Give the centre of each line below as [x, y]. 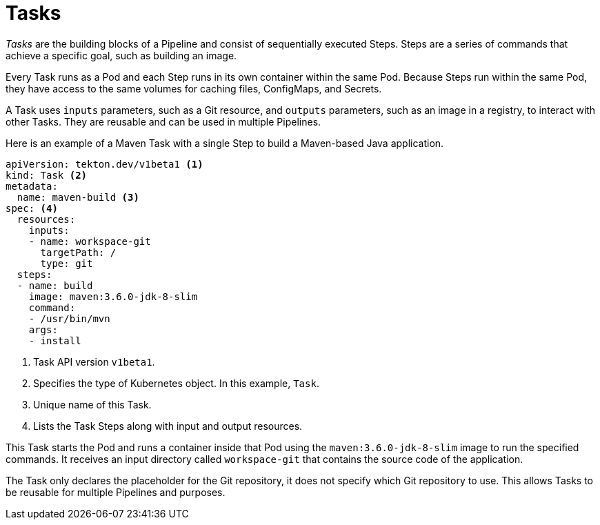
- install [55, 340]
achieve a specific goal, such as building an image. [121, 55]
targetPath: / [78, 252]
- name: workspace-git [90, 241]
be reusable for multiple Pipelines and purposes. [116, 492]
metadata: [32, 186]
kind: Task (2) [47, 175]
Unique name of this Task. [92, 404]
